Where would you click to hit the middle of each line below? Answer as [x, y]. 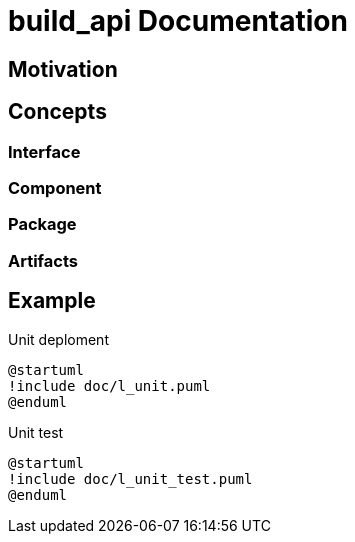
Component [55, 187]
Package [42, 224]
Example [52, 301]
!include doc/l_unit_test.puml [130, 478]
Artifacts [43, 260]
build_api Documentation [178, 21]
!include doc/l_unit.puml [109, 385]
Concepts [57, 112]
